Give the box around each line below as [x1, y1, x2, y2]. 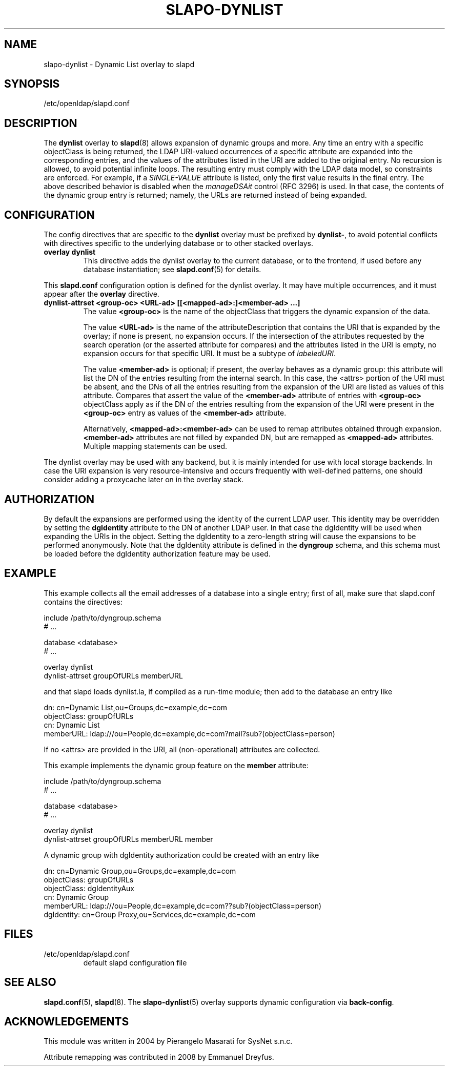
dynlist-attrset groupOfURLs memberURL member [44, 834, 213, 843]
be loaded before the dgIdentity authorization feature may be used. [44, 549, 271, 558]
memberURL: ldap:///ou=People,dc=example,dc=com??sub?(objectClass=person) [44, 901, 322, 910]
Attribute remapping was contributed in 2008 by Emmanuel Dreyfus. [44, 1053, 274, 1062]
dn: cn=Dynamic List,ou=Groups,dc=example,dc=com [44, 703, 227, 712]
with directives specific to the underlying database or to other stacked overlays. [44, 239, 313, 248]
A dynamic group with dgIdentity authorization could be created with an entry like [44, 850, 319, 859]
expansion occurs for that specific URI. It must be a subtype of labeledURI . [83, 349, 336, 358]
